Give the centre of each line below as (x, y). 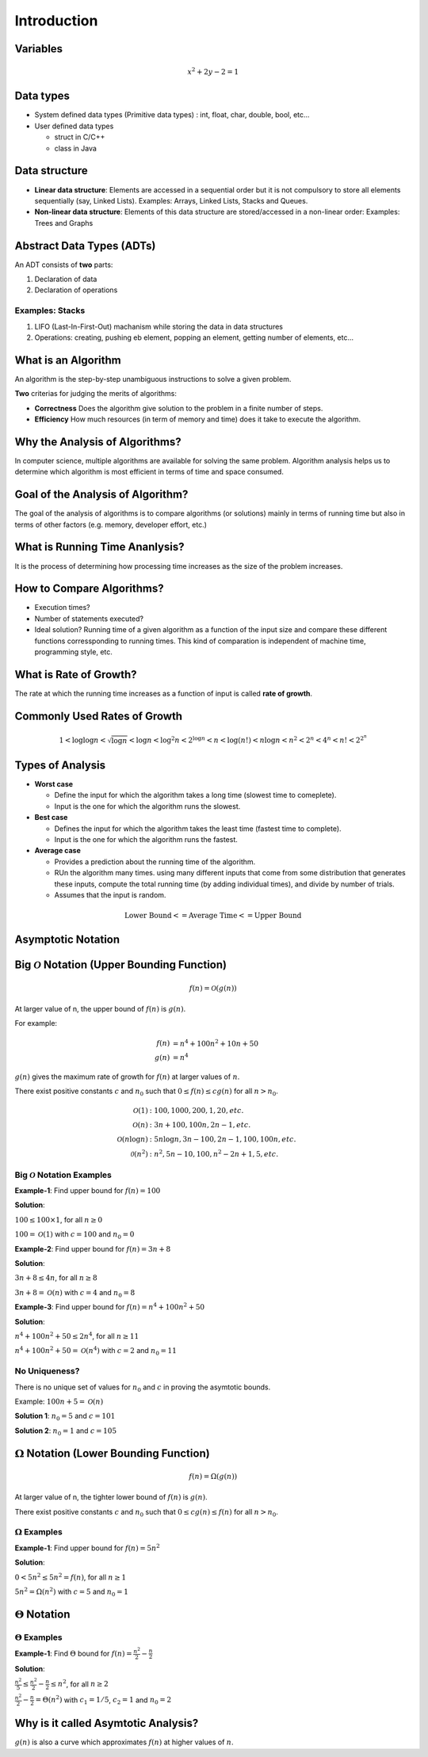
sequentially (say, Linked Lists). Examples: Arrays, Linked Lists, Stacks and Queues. (171, 200)
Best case (51, 818)
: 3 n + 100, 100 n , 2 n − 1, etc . (200, 1125)
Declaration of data (66, 279)
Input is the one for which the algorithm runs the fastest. (146, 840)
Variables (39, 49)
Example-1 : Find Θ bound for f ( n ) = (73, 1653)
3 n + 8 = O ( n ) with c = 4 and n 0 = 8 (75, 1293)
